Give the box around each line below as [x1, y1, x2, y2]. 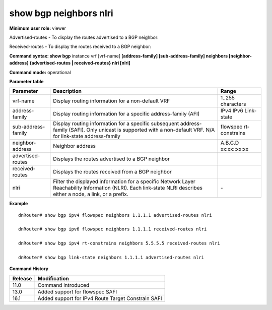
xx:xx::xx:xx [220, 146, 249, 153]
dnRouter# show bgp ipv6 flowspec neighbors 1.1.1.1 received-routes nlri [18, 226, 207, 232]
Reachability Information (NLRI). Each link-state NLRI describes [53, 184, 202, 192]
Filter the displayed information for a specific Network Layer [53, 178, 196, 185]
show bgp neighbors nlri [9, 8, 113, 19]
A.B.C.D [220, 139, 239, 146]
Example [9, 201, 28, 207]
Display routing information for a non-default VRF [53, 97, 170, 104]
